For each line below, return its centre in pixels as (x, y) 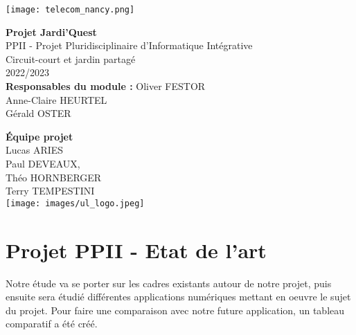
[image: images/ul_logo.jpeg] (75, 203)
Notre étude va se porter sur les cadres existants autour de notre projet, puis (169, 283)
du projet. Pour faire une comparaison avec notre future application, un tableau (175, 310)
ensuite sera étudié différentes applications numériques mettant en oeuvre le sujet (178, 297)
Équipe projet (39, 136)
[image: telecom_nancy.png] (70, 10)
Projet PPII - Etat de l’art (136, 250)
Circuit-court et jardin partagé (71, 58)
